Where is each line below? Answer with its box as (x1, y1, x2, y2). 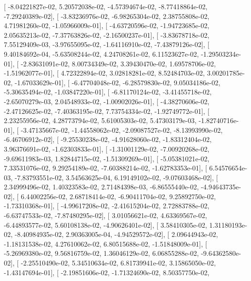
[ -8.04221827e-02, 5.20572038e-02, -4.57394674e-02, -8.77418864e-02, (4, 1, 208, 11)
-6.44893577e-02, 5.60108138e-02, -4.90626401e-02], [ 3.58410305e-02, (4, 219, 207, 230)
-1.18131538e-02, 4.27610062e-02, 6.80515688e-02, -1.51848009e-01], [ (4, 238, 207, 249)
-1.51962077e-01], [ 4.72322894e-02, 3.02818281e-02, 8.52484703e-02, (4, 68, 205, 78)
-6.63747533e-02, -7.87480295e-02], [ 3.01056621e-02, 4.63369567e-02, (4, 210, 207, 220)
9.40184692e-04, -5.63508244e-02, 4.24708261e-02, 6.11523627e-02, (4, 48, 199, 59)
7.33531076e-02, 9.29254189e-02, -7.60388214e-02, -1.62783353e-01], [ (4, 163, 207, 173)
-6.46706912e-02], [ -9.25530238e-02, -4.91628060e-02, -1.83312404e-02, (4, 134, 212, 144)
